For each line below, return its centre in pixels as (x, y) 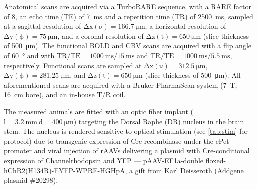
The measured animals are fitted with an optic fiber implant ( (99, 111)
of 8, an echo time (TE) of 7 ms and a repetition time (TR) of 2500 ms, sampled (128, 16)
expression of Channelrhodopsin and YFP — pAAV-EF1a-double (104, 160)
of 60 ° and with (29, 55)
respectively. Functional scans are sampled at (73, 65)
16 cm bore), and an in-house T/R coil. (65, 95)
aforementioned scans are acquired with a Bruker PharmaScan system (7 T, (121, 85)
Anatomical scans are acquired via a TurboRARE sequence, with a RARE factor (128, 6)
